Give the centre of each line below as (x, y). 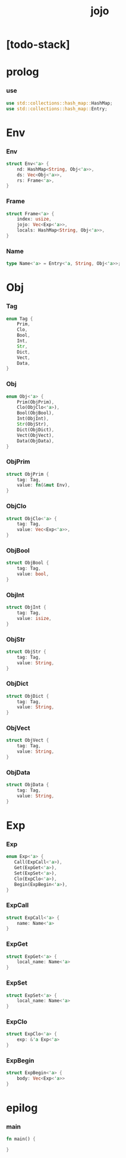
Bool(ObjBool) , (36, 413)
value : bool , (33, 574)
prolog (23, 72)
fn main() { (21, 1139)
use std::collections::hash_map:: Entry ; (57, 109)
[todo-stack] (38, 45)
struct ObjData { (28, 785)
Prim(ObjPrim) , (36, 402)
